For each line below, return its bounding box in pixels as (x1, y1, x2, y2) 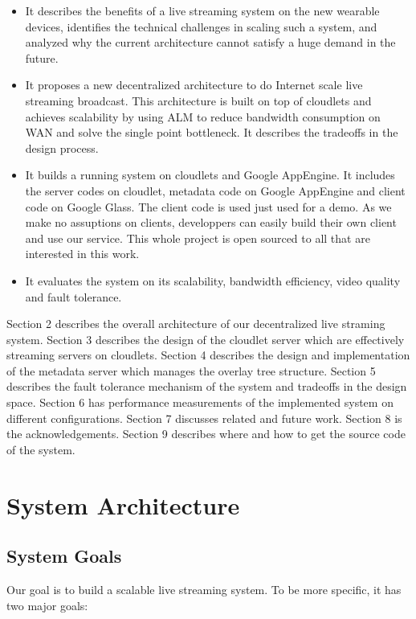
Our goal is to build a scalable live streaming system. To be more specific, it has (6, 581, 402, 598)
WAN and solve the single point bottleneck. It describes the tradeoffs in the (25, 124, 398, 141)
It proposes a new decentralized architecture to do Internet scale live (25, 76, 363, 93)
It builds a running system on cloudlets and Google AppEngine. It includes (25, 166, 395, 183)
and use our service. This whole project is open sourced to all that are (25, 229, 370, 246)
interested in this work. (25, 245, 140, 262)
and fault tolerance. (25, 288, 122, 305)
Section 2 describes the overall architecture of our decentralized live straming (6, 315, 385, 332)
